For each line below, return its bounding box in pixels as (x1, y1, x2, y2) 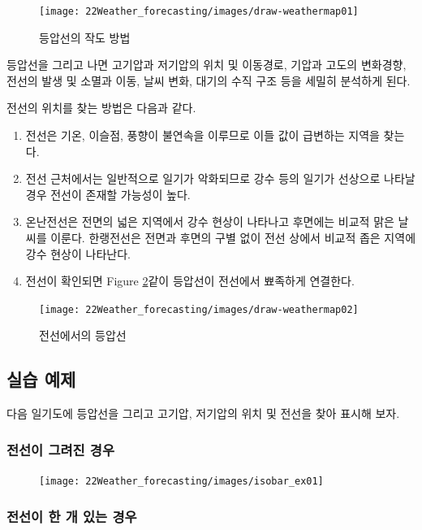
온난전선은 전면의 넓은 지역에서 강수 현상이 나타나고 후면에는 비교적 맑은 (25, 213, 394, 230)
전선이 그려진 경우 (6, 439, 114, 459)
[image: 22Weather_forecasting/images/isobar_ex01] (39, 476, 324, 488)
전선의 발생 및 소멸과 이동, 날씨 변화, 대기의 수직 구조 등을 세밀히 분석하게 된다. (6, 72, 411, 89)
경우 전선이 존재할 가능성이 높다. (25, 185, 191, 202)
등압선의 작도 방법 (39, 28, 131, 46)
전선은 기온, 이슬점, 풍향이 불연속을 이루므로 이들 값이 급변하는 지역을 (25, 127, 380, 144)
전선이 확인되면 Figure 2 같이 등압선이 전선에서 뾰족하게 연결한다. (25, 272, 355, 289)
